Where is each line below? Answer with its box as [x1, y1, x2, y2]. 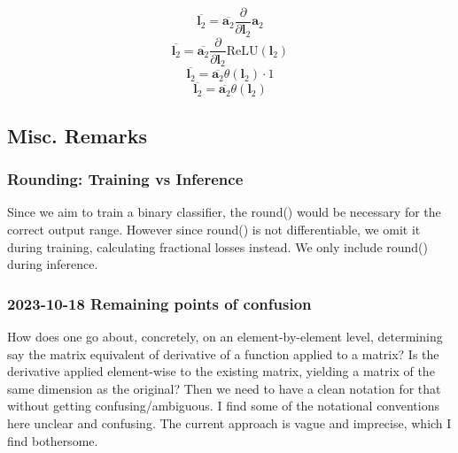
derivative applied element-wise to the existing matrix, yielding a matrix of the [7, 362, 435, 380]
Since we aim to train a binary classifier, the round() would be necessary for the [7, 203, 441, 221]
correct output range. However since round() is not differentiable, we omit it [7, 220, 421, 239]
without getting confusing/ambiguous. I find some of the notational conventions [7, 396, 440, 415]
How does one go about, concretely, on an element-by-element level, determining [7, 327, 443, 346]
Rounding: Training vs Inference [7, 168, 244, 190]
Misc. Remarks [7, 121, 147, 149]
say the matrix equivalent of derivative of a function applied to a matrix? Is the [7, 344, 439, 363]
